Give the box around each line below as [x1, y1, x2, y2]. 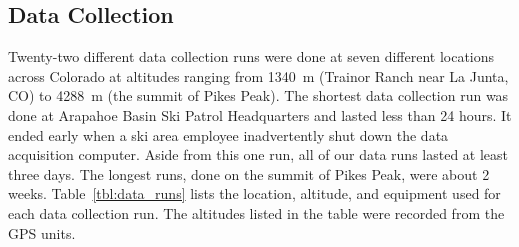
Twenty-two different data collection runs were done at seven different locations [8, 46, 495, 67]
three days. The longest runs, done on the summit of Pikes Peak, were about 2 [8, 163, 490, 184]
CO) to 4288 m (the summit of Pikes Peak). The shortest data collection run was [8, 85, 509, 106]
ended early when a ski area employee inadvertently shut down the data [8, 124, 449, 145]
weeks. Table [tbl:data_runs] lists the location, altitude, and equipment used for [8, 183, 501, 204]
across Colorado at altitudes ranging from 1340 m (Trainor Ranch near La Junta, [8, 65, 509, 86]
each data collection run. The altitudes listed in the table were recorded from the [8, 202, 505, 223]
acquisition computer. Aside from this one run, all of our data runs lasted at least [8, 144, 509, 165]
